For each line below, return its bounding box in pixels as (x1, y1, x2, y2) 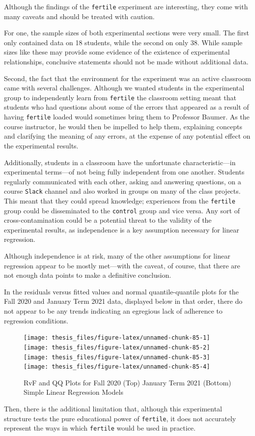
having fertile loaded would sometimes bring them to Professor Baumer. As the (4, 112, 250, 122)
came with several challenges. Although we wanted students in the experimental (4, 83, 245, 93)
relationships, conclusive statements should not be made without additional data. (4, 57, 249, 67)
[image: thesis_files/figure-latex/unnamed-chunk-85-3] (24, 353, 210, 361)
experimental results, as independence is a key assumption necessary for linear (4, 224, 239, 234)
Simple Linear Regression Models (24, 387, 123, 397)
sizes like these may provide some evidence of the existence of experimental (4, 47, 230, 57)
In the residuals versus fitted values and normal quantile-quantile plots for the (4, 286, 239, 296)
